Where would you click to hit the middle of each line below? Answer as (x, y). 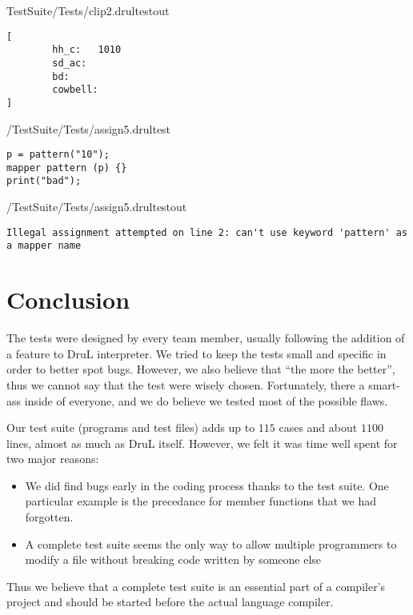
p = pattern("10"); (58, 155)
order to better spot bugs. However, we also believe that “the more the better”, (201, 369)
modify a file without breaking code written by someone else (173, 559)
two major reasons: (53, 459)
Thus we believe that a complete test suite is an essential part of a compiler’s (196, 586)
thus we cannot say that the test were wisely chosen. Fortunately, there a (186, 384)
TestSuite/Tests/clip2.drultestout (88, 10)
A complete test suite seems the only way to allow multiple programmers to (211, 543)
